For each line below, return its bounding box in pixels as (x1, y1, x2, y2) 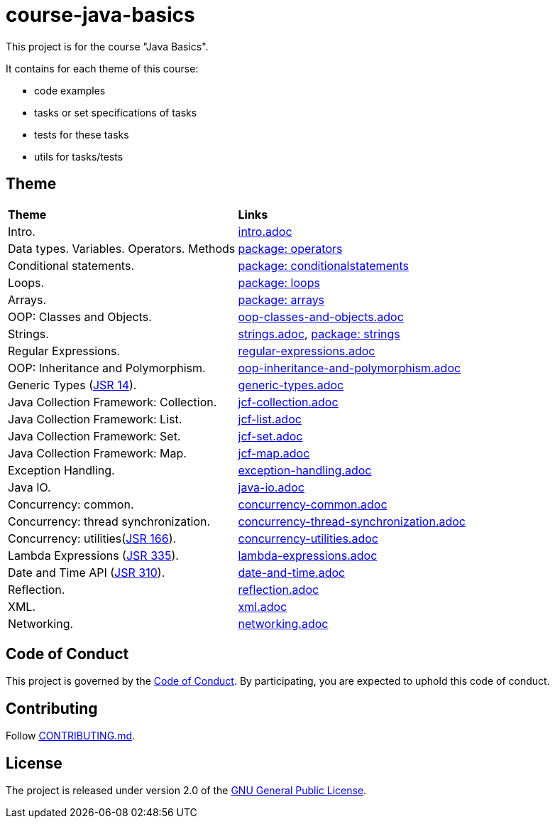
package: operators (238, 241, 343, 256)
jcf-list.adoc (238, 411, 302, 426)
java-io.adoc (238, 479, 304, 494)
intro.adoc (238, 224, 292, 239)
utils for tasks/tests (34, 150, 123, 163)
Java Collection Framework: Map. (8, 445, 187, 460)
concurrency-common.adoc (238, 497, 388, 511)
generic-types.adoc (238, 377, 344, 392)
